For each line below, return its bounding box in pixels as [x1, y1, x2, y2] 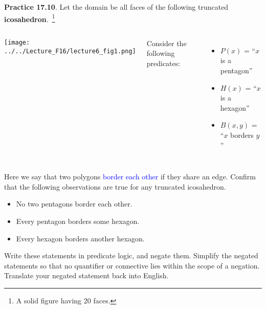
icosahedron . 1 [4, 12, 55, 24]
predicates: [146, 58, 181, 69]
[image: [4, 38, 30, 46]
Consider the [146, 37, 187, 48]
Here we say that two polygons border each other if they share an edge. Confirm [4, 171, 256, 182]
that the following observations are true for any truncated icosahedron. [4, 181, 226, 192]
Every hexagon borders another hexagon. [16, 233, 145, 243]
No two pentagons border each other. [16, 198, 132, 209]
